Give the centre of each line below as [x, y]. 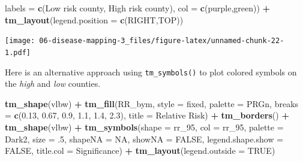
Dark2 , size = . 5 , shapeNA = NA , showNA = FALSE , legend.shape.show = [144, 139]
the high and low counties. [53, 83]
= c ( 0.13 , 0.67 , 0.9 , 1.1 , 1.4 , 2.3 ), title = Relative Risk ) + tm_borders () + [147, 115]
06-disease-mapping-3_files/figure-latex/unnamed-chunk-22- [162, 41]
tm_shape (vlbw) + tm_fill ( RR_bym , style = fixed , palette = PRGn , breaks [152, 103]
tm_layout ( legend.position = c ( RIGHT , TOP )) [94, 19]
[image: [20, 41]
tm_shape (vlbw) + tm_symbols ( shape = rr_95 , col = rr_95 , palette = [144, 127]
